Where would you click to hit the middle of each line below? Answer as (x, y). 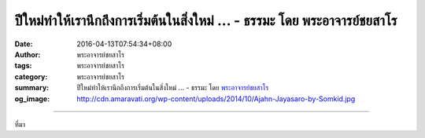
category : (31, 76)
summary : (32, 88)
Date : (24, 44)
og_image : (32, 99)
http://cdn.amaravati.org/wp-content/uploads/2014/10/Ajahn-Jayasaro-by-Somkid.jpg (216, 99)
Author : (28, 54)
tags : (23, 66)
